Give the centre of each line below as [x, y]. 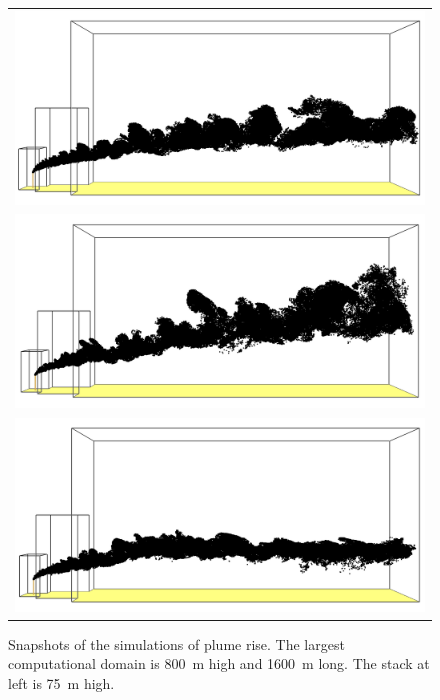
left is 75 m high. [61, 683]
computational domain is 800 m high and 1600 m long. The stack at [219, 663]
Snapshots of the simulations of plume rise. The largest [176, 643]
